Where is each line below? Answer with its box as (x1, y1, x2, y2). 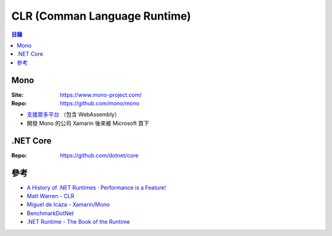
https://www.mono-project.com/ (60, 91, 142, 98)
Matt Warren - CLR (26, 192, 74, 199)
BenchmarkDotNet (26, 209, 74, 217)
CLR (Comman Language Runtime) (11, 9, 191, 23)
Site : (11, 91, 24, 98)
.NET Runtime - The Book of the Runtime (26, 218, 130, 226)
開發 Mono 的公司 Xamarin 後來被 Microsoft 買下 (26, 120, 149, 127)
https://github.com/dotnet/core (60, 151, 139, 159)
